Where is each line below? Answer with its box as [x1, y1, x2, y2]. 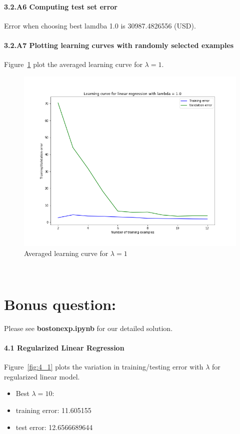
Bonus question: [4, 293, 116, 314]
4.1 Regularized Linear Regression [4, 342, 124, 353]
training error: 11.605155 [15, 405, 91, 415]
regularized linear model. [4, 371, 80, 381]
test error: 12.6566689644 [15, 421, 93, 432]
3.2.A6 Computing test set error [4, 1, 117, 11]
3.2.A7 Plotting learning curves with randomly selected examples [4, 39, 234, 50]
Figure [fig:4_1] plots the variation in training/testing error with [4, 361, 203, 372]
